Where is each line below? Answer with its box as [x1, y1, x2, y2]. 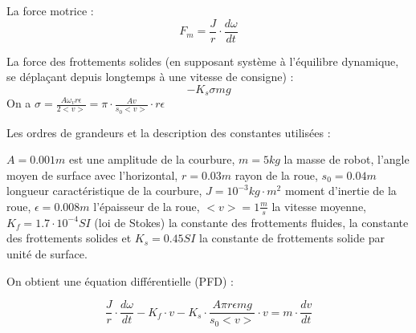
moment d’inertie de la [284, 182, 397, 199]
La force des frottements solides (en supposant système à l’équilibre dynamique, [6, 52, 399, 69]
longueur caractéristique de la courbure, [6, 182, 202, 199]
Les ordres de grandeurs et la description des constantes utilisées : [6, 124, 331, 140]
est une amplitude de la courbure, [69, 151, 235, 168]
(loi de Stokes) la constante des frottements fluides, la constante [94, 213, 409, 230]
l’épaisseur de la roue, [93, 197, 200, 214]
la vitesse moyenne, [271, 197, 366, 214]
